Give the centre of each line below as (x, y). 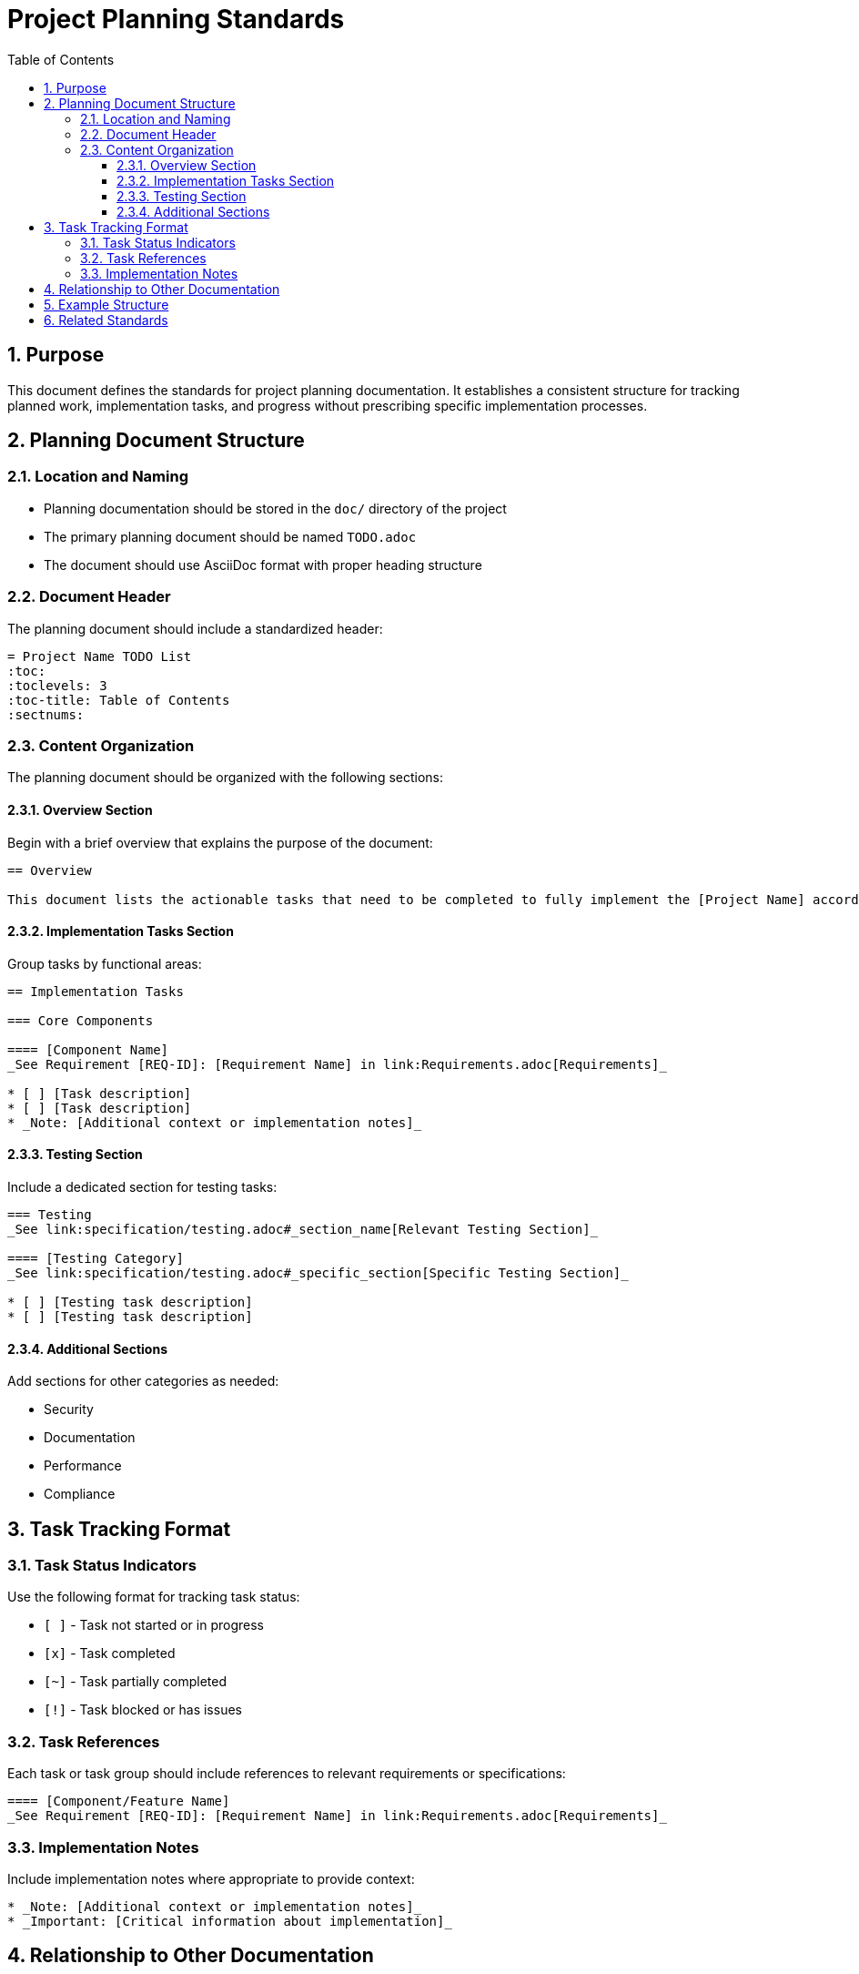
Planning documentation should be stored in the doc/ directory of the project (275, 508)
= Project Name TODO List (100, 656)
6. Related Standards (106, 320)
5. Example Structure (106, 304)
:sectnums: (46, 714)
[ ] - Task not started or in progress (154, 1625)
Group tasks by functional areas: (105, 963)
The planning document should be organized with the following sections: (226, 778)
